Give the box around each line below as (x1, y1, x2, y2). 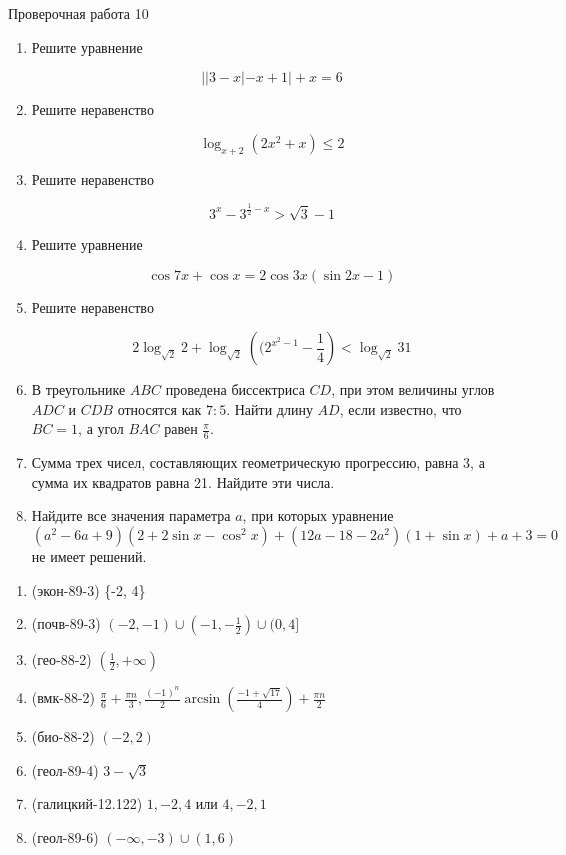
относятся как (117, 398, 202, 419)
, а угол (78, 418, 124, 439)
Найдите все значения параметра (31, 505, 231, 526)
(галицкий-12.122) (31, 793, 143, 814)
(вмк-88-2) (31, 687, 96, 708)
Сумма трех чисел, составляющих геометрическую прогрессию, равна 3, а (31, 452, 485, 473)
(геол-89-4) (31, 759, 99, 780)
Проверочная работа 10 (8, 3, 149, 23)
